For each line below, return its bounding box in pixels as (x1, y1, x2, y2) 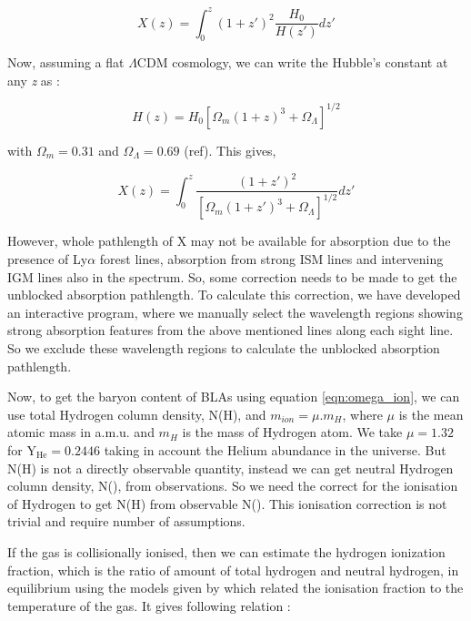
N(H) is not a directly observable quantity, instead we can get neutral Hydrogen (7, 458, 454, 477)
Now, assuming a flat (7, 53, 125, 72)
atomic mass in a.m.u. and (7, 422, 155, 442)
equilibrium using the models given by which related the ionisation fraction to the (7, 578, 464, 597)
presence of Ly (7, 249, 88, 269)
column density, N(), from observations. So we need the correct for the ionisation (7, 476, 458, 495)
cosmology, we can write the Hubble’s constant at (172, 53, 448, 72)
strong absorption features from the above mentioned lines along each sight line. (7, 321, 454, 340)
